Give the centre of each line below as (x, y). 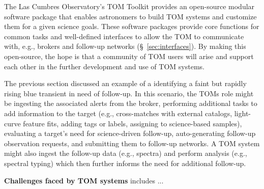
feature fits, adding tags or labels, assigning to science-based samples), (133, 123)
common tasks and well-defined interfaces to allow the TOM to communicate (124, 36)
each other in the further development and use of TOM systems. (104, 66)
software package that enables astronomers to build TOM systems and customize (130, 16)
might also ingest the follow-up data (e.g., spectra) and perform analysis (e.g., (126, 153)
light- (243, 113)
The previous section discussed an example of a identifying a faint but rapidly (125, 83)
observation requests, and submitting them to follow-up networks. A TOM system (132, 143)
